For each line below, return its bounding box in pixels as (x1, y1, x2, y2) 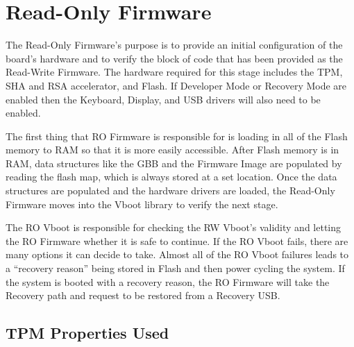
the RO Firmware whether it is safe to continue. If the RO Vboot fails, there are (6, 233, 348, 248)
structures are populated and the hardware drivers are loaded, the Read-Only (6, 183, 335, 198)
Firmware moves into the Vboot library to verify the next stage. (6, 196, 278, 211)
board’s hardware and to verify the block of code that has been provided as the (6, 51, 343, 65)
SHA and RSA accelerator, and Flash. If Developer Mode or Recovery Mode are (6, 78, 347, 92)
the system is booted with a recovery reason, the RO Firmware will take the (6, 274, 330, 289)
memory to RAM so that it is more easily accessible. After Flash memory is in (6, 142, 339, 157)
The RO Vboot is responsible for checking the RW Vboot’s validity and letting (6, 220, 342, 235)
